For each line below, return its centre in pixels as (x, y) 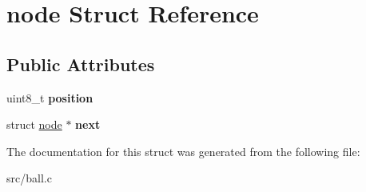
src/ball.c (29, 178)
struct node (34, 124)
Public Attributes (81, 64)
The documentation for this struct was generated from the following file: (183, 151)
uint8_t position (50, 97)
